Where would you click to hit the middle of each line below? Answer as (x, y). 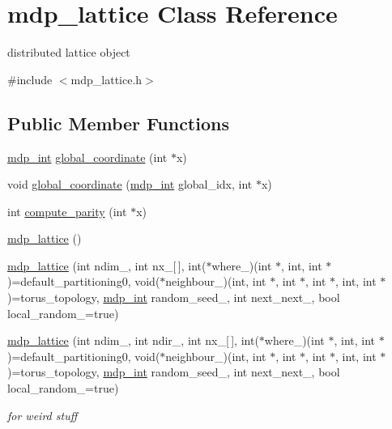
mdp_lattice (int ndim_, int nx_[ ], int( (107, 265)
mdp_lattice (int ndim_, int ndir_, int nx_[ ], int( (133, 340)
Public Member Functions (118, 123)
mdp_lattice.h (107, 79)
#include (30, 79)
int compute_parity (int (67, 211)
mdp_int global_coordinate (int (87, 157)
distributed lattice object (69, 52)
